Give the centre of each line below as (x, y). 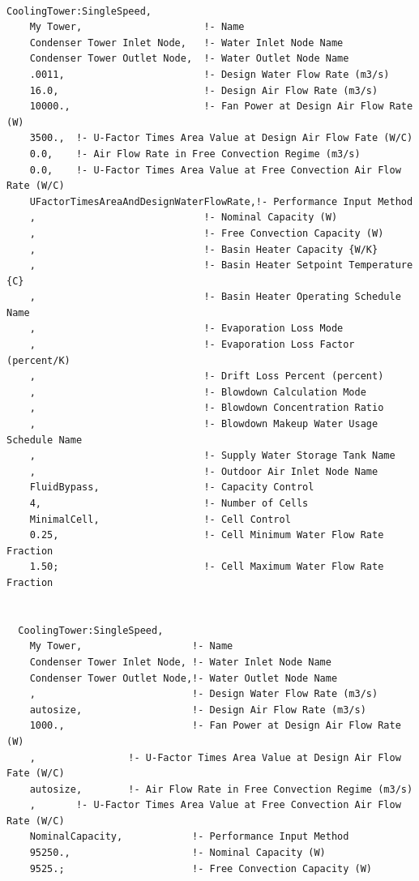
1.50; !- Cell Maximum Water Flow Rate (207, 567)
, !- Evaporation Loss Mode (186, 329)
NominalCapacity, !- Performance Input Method (189, 837)
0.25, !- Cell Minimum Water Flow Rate (207, 535)
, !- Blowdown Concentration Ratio (207, 408)
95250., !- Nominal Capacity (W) (177, 853)
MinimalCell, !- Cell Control (160, 519)
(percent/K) (38, 360)
